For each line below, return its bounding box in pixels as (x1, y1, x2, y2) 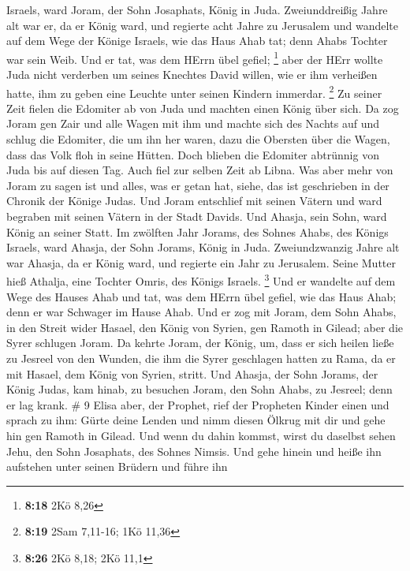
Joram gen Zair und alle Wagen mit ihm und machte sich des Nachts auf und (6, 115, 379, 132)
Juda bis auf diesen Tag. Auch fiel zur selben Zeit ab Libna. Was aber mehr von (6, 162, 393, 178)
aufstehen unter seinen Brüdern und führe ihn (6, 458, 228, 475)
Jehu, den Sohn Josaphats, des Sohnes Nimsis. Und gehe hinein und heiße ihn (6, 442, 382, 459)
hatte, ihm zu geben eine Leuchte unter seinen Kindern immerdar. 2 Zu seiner (6, 82, 382, 101)
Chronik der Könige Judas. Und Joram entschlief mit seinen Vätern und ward (6, 192, 382, 209)
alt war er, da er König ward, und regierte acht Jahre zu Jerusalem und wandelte (6, 17, 398, 33)
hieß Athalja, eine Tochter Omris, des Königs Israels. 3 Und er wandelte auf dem (6, 271, 396, 289)
